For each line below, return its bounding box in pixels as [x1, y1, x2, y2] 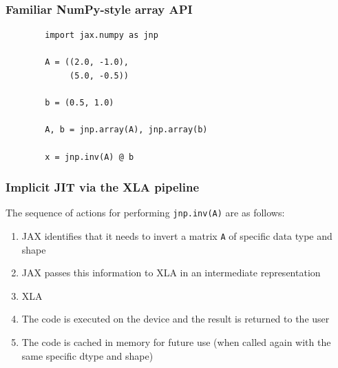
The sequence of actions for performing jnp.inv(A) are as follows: [6, 205, 285, 220]
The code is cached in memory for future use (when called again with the [21, 335, 331, 349]
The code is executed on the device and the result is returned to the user [21, 311, 330, 326]
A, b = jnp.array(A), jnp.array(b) [45, 125, 208, 135]
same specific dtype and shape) [21, 348, 154, 362]
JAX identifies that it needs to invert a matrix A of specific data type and [21, 229, 332, 243]
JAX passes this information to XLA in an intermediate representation [21, 265, 321, 280]
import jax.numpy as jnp [45, 30, 158, 41]
